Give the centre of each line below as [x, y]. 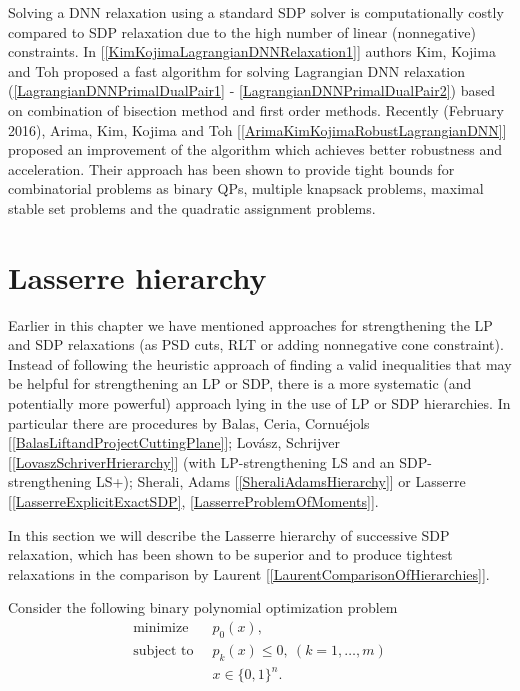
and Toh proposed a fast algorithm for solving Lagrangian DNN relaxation [237, 70]
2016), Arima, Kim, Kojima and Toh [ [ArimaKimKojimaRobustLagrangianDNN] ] [257, 129]
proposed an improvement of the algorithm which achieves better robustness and [255, 149]
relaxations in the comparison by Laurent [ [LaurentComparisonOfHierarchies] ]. [249, 573]
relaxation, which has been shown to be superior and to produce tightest [230, 554]
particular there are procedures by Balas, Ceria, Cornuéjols [189, 422]
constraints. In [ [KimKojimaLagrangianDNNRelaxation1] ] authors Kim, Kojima [252, 51]
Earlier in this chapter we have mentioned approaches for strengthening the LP [250, 324]
